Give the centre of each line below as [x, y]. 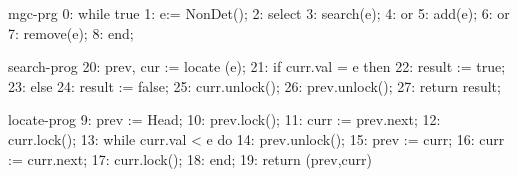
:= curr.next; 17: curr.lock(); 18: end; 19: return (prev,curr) [190, 158]
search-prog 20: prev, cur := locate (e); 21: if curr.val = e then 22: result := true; [257, 66]
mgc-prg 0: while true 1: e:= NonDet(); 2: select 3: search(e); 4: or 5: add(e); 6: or [259, 13]
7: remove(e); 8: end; [71, 32]
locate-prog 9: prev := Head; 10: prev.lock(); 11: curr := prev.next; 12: [224, 119]
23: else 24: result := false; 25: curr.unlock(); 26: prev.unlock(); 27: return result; [254, 85]
